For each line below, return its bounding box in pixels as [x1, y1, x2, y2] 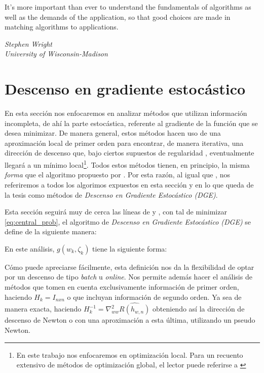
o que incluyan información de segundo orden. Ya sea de [67, 291, 242, 302]
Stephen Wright [5, 38, 52, 49]
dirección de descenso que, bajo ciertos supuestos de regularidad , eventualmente [5, 147, 254, 158]
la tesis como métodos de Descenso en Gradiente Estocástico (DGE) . [5, 189, 218, 200]
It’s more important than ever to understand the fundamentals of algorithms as [5, 2, 251, 12]
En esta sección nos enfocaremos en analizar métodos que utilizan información [5, 108, 247, 118]
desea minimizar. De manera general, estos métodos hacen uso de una [5, 128, 221, 138]
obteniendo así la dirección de [153, 303, 245, 314]
